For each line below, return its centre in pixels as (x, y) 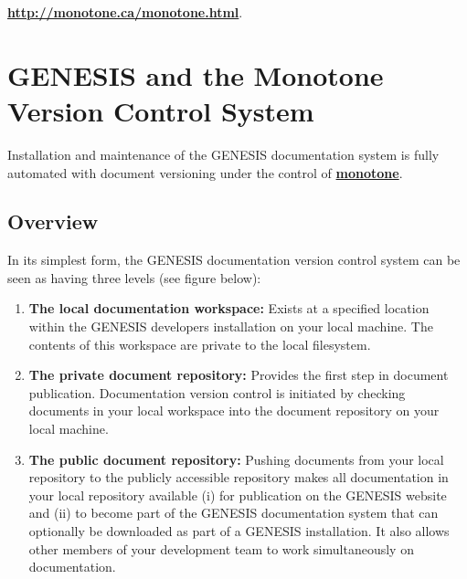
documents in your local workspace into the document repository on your (234, 411)
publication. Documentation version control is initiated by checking (217, 392)
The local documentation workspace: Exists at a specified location (229, 308)
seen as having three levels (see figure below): (134, 277)
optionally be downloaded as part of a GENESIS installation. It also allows (239, 531)
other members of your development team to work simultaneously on (221, 548)
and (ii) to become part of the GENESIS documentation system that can (233, 513)
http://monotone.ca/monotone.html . (125, 12)
